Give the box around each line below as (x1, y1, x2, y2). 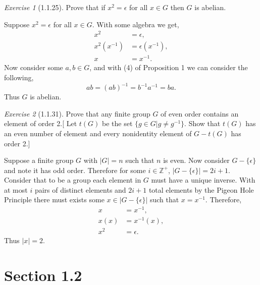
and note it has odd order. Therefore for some (4, 164, 146, 175)
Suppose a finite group (4, 155, 74, 165)
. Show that (184, 118, 221, 129)
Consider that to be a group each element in (4, 175, 141, 185)
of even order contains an (161, 108, 239, 119)
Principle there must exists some (4, 194, 105, 205)
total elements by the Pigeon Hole (148, 184, 254, 195)
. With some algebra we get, (92, 19, 179, 29)
